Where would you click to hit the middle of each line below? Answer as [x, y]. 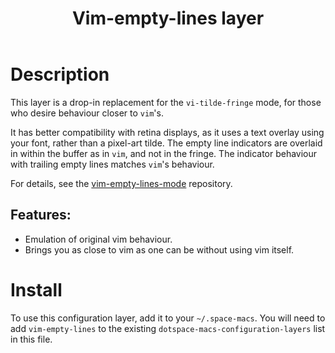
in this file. [31, 339]
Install [36, 289]
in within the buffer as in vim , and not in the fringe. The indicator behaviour [164, 153]
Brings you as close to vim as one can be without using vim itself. [159, 249]
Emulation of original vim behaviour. [98, 239]
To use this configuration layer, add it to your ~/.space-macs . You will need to [168, 318]
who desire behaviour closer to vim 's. [87, 113]
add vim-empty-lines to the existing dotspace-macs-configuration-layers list [168, 328]
